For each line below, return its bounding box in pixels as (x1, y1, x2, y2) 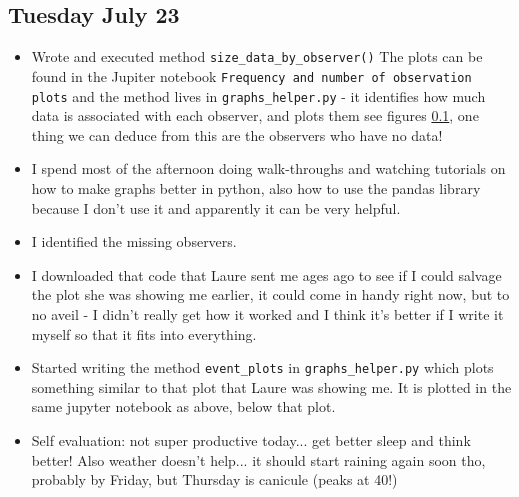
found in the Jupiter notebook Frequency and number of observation (31, 65, 472, 86)
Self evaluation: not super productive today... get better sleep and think (31, 429, 471, 450)
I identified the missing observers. (31, 231, 237, 252)
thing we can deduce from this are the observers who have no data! (31, 124, 443, 145)
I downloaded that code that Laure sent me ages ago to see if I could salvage (31, 264, 502, 285)
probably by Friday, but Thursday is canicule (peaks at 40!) (31, 469, 398, 490)
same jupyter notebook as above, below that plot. (31, 396, 336, 417)
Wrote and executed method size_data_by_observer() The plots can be (31, 46, 483, 67)
